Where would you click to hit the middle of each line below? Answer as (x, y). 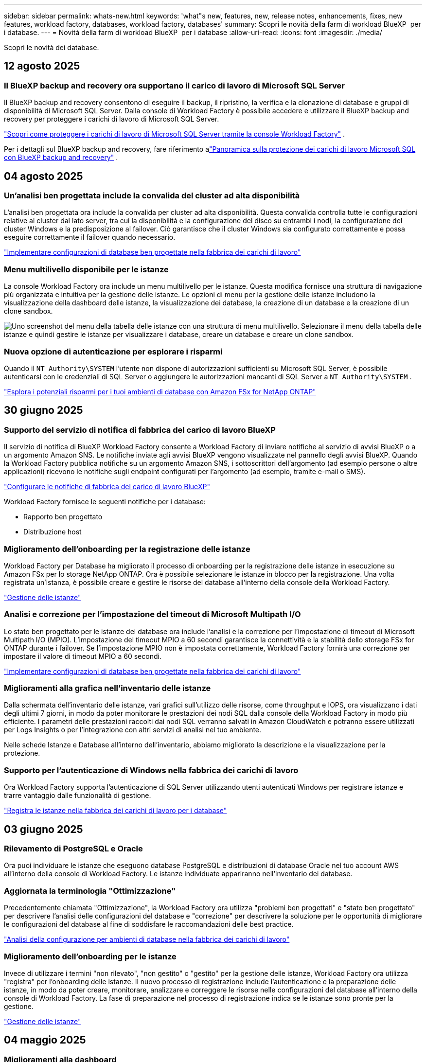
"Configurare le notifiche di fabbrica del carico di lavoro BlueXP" (107, 487)
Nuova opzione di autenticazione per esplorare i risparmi (113, 351)
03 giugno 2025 (44, 829)
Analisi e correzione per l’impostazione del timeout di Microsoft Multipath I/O (152, 614)
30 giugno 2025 (44, 410)
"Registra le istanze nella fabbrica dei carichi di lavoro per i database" (115, 811)
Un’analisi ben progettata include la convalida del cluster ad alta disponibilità (152, 196)
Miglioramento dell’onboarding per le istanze (90, 956)
